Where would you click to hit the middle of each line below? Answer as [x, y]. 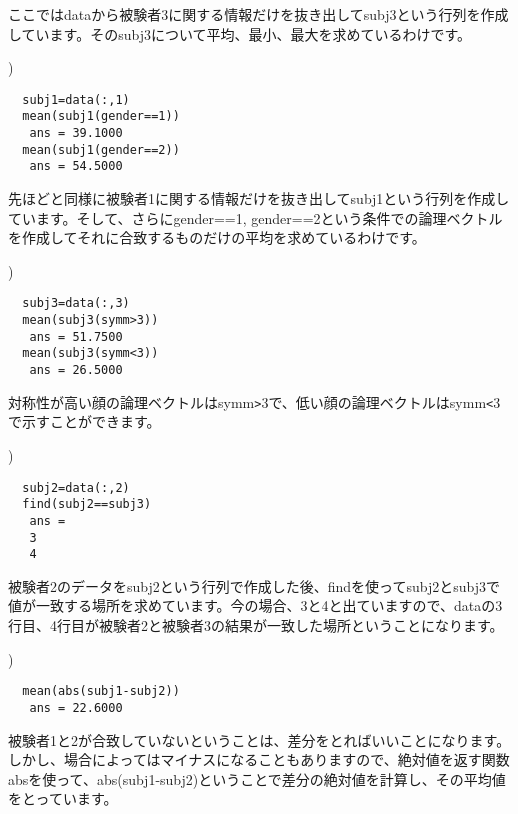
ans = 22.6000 [76, 707]
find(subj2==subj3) [87, 504]
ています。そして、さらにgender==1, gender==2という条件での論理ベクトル [255, 217]
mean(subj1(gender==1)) [101, 116]
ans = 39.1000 [76, 133]
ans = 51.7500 [76, 336]
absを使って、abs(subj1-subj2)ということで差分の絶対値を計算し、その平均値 [257, 778]
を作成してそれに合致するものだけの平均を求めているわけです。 [217, 237]
